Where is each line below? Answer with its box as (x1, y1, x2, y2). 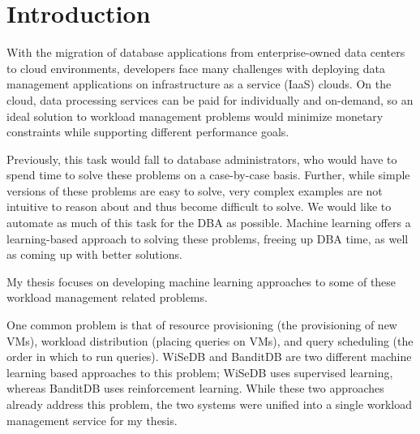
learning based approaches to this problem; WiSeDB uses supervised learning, (6, 363, 393, 380)
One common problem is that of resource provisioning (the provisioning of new (6, 316, 397, 333)
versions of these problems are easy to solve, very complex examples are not (6, 182, 383, 199)
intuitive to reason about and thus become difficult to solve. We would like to (6, 198, 392, 215)
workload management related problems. (6, 289, 208, 306)
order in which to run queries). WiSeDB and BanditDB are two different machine (6, 348, 412, 365)
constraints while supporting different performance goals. (6, 123, 289, 140)
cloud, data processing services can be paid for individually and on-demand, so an (6, 91, 414, 108)
